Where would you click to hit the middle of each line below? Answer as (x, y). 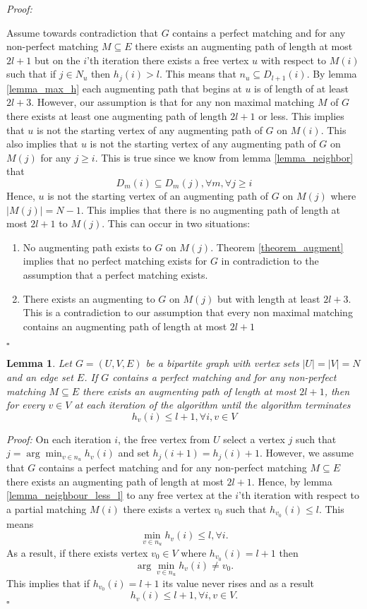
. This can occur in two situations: (176, 223)
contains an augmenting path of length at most (125, 326)
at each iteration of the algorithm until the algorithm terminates (212, 405)
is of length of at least (302, 88)
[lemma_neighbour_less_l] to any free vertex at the (119, 495)
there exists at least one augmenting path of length (117, 116)
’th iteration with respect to (299, 495)
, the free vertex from (164, 439)
